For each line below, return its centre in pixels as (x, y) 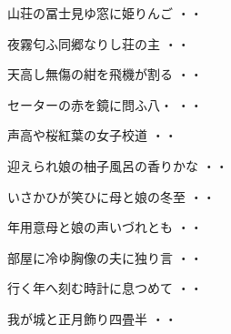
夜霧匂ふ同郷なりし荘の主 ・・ (99, 43)
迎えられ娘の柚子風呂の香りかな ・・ (118, 165)
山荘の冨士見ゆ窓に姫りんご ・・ (105, 13)
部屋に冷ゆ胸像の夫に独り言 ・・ (105, 257)
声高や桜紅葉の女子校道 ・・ (92, 135)
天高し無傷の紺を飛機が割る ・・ (105, 74)
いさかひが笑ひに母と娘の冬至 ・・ (111, 196)
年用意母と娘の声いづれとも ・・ (105, 227)
